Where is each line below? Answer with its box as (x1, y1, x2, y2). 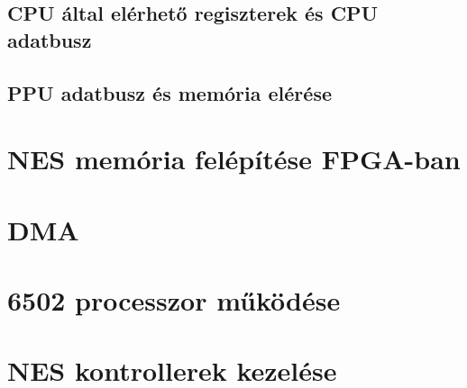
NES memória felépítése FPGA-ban (7, 140, 461, 177)
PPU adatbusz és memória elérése (7, 78, 332, 106)
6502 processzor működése (7, 281, 341, 318)
